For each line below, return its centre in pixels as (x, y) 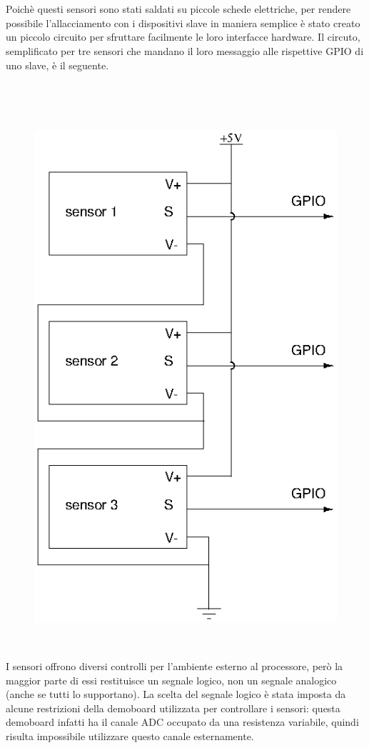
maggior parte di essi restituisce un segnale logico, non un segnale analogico (171, 680)
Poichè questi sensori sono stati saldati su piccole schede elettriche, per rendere (178, 9)
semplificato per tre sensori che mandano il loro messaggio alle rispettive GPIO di (185, 50)
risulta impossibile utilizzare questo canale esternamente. (130, 735)
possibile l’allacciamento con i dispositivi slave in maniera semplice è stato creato (183, 23)
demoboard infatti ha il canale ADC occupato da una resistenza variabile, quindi (182, 722)
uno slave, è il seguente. (57, 65)
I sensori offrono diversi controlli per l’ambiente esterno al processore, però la (175, 665)
